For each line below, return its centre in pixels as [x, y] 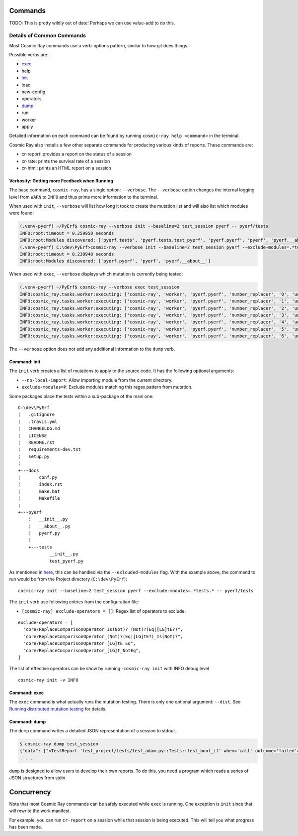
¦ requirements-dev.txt [50, 449]
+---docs [29, 470]
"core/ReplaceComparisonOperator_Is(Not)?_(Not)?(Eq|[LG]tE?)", [103, 629]
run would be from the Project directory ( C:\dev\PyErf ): [68, 579]
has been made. [26, 827]
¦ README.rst [37, 443]
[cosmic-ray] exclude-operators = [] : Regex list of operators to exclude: [104, 611]
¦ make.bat [39, 491]
